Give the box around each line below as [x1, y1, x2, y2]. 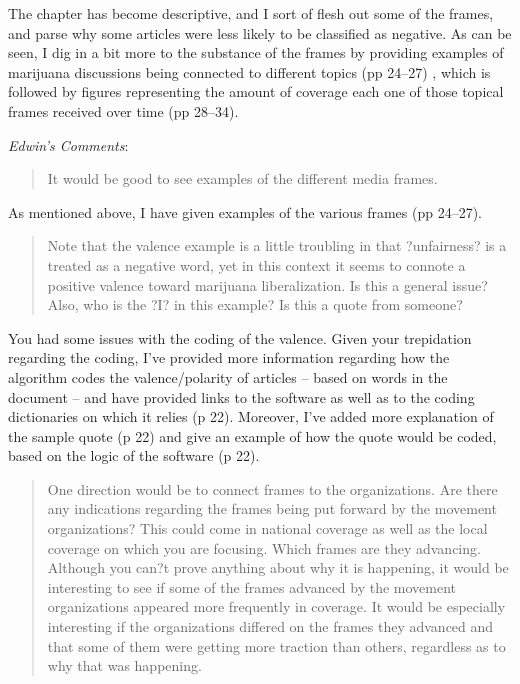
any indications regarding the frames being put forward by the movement [47, 498, 497, 519]
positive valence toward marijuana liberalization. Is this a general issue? [47, 274, 488, 295]
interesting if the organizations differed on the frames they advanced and [47, 616, 494, 637]
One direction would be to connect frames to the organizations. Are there [47, 478, 498, 499]
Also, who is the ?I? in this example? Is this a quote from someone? [47, 294, 463, 315]
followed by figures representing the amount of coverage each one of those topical [8, 81, 504, 102]
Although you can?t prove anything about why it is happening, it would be [47, 557, 509, 578]
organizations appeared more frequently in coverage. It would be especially [47, 596, 506, 617]
